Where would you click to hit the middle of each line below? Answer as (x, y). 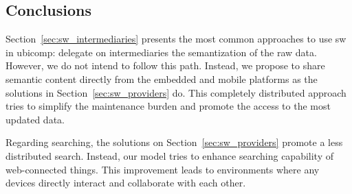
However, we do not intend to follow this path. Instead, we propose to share (165, 65)
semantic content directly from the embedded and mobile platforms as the (162, 78)
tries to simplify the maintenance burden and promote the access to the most (168, 106)
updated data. (35, 119)
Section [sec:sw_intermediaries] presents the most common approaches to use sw (176, 39)
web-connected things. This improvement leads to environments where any (163, 169)
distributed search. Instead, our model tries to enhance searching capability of (169, 155)
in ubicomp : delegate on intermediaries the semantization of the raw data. (161, 52)
